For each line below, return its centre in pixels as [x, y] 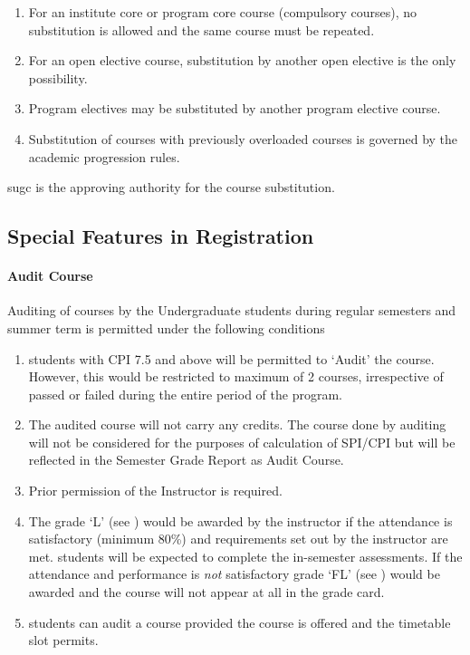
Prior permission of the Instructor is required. [155, 491]
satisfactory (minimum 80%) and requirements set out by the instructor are [238, 539]
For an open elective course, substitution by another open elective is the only [242, 60]
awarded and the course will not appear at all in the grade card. [206, 592]
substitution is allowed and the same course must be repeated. [201, 29]
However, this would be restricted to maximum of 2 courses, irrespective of [236, 376]
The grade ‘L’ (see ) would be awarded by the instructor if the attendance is [240, 520]
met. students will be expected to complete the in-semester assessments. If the [245, 556]
